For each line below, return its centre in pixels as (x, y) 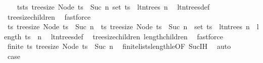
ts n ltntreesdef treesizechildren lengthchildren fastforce (124, 36)
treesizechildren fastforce (49, 16)
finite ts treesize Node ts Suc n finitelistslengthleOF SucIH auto (119, 46)
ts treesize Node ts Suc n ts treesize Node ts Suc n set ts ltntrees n (128, 26)
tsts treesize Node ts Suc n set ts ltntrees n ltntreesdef (113, 7)
